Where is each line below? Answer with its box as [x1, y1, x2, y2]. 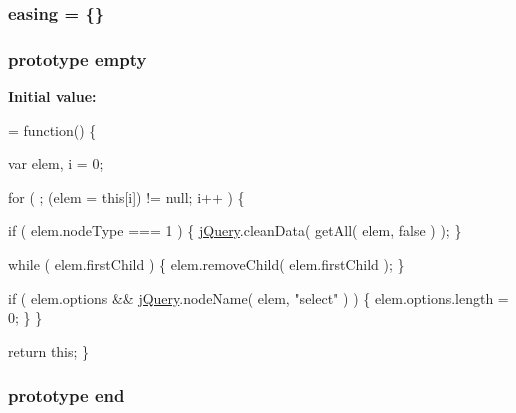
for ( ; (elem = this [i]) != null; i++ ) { [8, 186, 245, 207]
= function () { [8, 119, 97, 140]
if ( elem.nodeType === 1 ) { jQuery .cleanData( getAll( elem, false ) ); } [8, 220, 462, 241]
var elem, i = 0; [8, 153, 104, 174]
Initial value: [8, 86, 97, 107]
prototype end [8, 383, 125, 408]
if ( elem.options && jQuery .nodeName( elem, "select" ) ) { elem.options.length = [8, 287, 509, 308]
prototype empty [8, 46, 147, 71]
